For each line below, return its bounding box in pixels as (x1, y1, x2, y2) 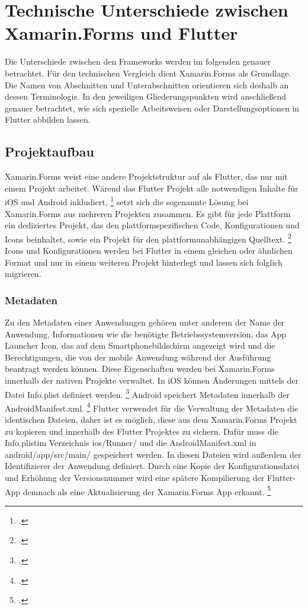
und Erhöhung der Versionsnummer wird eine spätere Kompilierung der (5, 471, 265, 483)
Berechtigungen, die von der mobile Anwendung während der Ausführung (5, 350, 271, 363)
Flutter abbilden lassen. (5, 113, 91, 126)
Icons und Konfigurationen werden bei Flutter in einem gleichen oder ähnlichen (5, 244, 293, 256)
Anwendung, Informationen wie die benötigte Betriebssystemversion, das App (5, 327, 287, 340)
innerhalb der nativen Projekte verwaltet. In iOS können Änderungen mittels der (5, 374, 299, 386)
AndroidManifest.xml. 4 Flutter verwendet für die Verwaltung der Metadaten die (5, 400, 299, 414)
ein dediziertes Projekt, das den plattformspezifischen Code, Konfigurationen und (5, 219, 300, 231)
